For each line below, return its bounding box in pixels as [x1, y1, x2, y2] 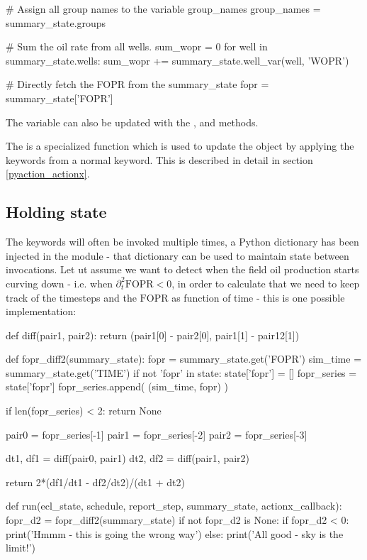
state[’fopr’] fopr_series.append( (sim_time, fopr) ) [6, 379, 228, 394]
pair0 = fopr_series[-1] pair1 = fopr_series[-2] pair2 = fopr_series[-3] [6, 427, 307, 441]
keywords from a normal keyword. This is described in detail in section [6, 152, 313, 167]
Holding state [6, 201, 107, 223]
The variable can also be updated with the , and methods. [6, 114, 259, 129]
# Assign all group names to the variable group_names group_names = [6, 1, 321, 16]
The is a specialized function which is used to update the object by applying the [6, 138, 354, 153]
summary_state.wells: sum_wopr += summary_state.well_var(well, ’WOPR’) [6, 53, 349, 67]
